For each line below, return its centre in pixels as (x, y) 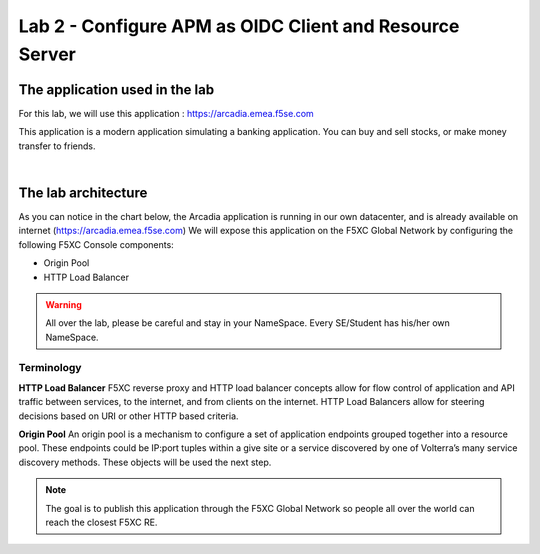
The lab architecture (83, 192)
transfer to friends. (57, 146)
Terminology (50, 368)
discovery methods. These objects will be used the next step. (145, 462)
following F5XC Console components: (96, 244)
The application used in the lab (116, 89)
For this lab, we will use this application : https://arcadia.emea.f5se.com (166, 113)
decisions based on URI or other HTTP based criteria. (128, 416)
